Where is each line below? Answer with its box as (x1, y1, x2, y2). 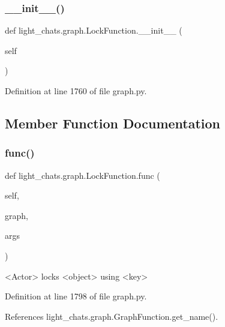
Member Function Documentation (5, 113, 221, 132)
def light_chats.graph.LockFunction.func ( (5, 169, 160, 181)
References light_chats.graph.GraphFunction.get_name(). (5, 310, 218, 322)
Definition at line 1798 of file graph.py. (5, 290, 147, 302)
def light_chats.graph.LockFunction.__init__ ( (5, 24, 182, 37)
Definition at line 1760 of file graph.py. (5, 85, 147, 97)
